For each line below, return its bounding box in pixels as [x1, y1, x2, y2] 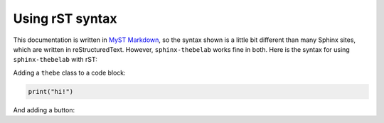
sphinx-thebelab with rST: [13, 55, 97, 64]
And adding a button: [13, 105, 75, 114]
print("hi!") [28, 87, 74, 95]
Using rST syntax [13, 11, 117, 26]
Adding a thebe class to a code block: [13, 68, 126, 77]
